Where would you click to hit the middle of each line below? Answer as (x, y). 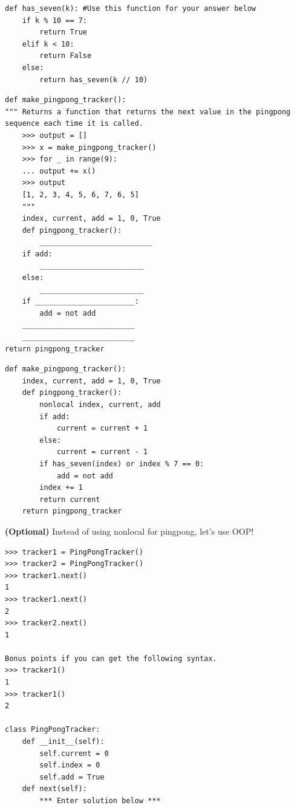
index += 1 (61, 488)
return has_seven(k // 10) (94, 80)
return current (70, 499)
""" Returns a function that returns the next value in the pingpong (148, 112)
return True (63, 32)
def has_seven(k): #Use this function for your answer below (131, 8)
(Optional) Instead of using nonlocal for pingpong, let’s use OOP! (129, 531)
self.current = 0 (74, 753)
